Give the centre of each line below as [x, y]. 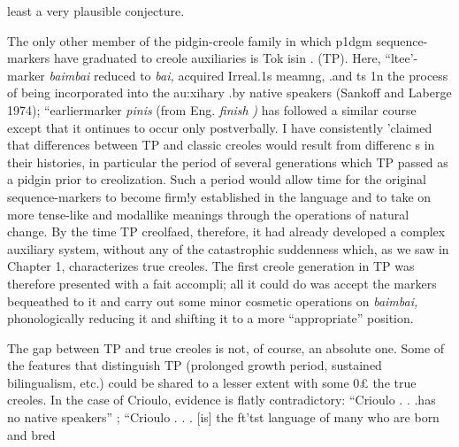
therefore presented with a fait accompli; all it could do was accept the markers [222, 283]
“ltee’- [402, 58]
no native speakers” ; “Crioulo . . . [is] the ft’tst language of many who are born [223, 417]
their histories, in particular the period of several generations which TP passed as [228, 162]
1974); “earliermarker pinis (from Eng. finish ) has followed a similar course [212, 109]
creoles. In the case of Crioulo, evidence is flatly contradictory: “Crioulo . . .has [222, 400]
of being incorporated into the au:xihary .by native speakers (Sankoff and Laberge [229, 92]
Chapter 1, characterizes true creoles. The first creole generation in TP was [211, 266]
